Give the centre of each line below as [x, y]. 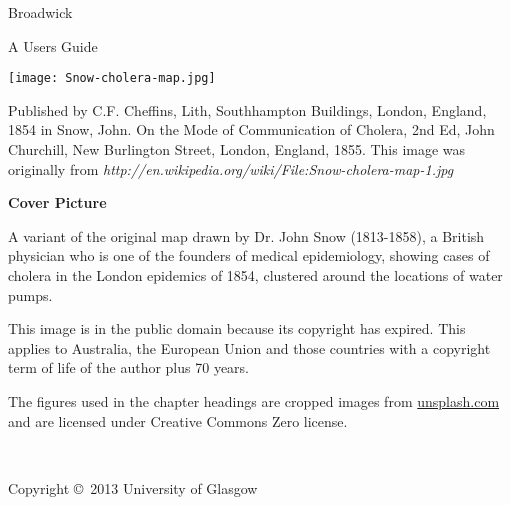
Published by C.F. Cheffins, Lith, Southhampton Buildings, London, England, [247, 109]
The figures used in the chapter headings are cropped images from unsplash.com [254, 400]
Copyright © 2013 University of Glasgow [133, 487]
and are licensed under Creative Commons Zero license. [178, 420]
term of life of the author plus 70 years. [128, 367]
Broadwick [40, 12]
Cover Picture [57, 202]
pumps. [30, 294]
